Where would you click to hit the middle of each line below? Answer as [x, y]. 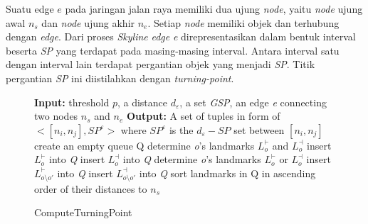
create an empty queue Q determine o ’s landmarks [144, 145]
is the [181, 129]
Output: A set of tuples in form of [203, 116]
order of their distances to [91, 188]
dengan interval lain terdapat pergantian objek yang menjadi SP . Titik [161, 64]
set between [259, 129]
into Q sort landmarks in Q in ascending [227, 173]
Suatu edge [30, 9]
